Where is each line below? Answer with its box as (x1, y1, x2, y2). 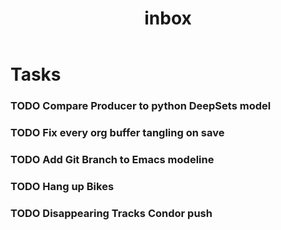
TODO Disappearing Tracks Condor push (10, 206, 213, 220)
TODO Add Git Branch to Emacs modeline (10, 152, 215, 166)
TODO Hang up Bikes (10, 179, 115, 193)
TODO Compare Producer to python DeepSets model (10, 99, 272, 113)
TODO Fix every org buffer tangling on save (10, 126, 225, 140)
